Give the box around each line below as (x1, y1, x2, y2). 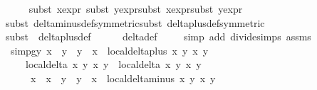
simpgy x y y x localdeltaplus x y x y (10, 43, 209, 57)
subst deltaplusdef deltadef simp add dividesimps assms (6, 29, 311, 44)
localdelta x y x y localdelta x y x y (25, 57, 202, 72)
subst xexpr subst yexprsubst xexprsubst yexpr (28, 1, 243, 16)
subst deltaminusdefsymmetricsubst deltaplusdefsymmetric (6, 15, 265, 30)
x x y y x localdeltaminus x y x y (30, 70, 216, 85)
